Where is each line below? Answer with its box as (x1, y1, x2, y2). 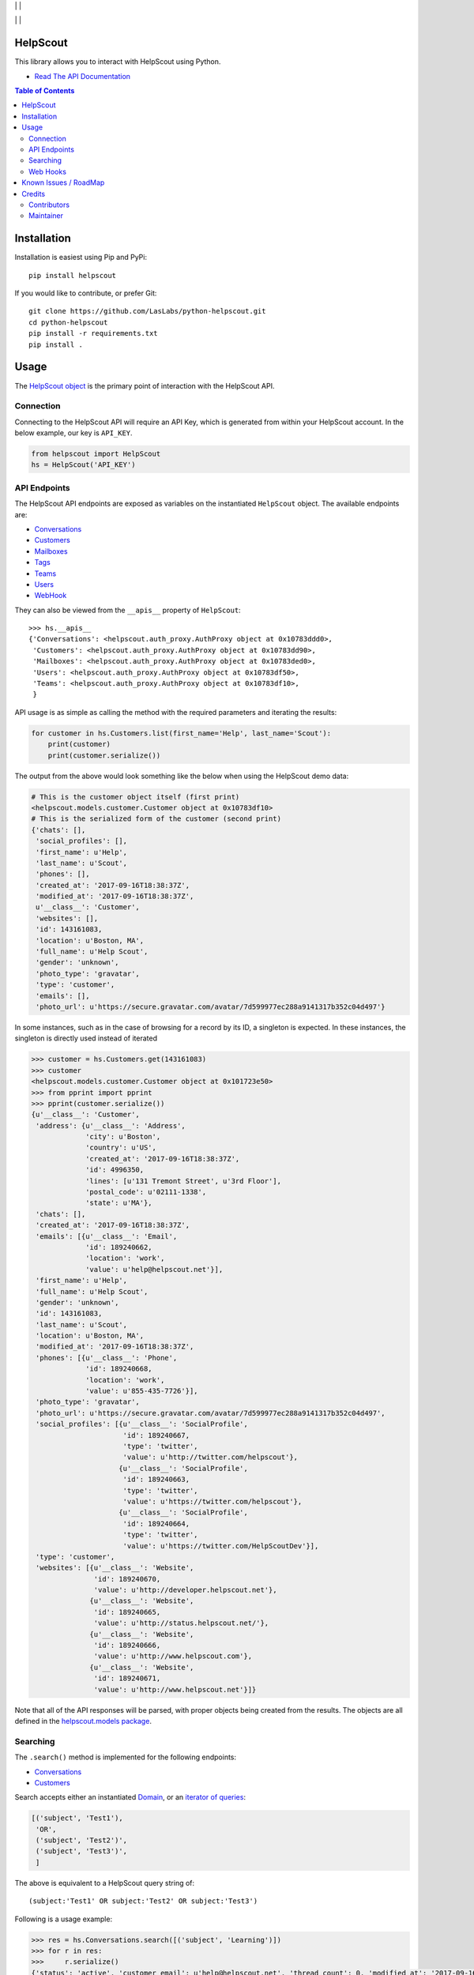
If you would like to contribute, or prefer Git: (14, 288, 157, 298)
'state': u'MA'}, (85, 1198, 153, 1208)
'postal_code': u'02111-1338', (85, 1187, 207, 1197)
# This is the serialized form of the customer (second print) (31, 814, 282, 823)
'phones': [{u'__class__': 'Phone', (36, 1353, 178, 1362)
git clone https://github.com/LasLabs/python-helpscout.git (28, 307, 266, 316)
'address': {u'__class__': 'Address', (36, 1121, 186, 1130)
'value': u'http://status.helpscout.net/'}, (93, 1619, 269, 1627)
